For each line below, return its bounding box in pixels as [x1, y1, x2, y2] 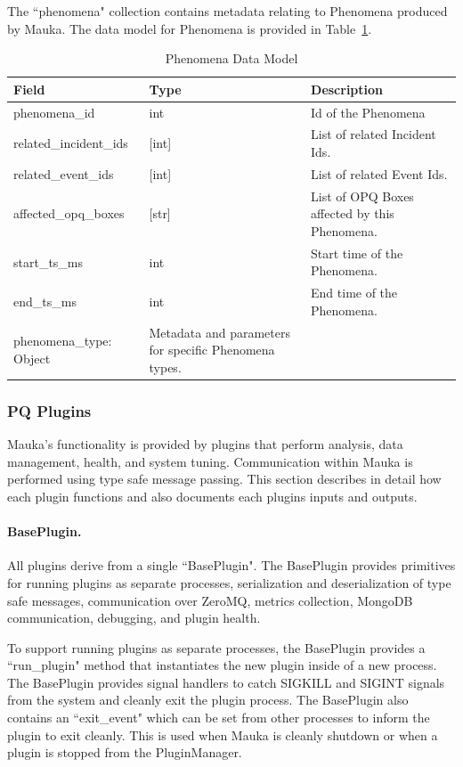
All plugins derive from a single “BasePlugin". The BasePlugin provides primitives [7, 556, 456, 575]
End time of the [311, 283, 398, 302]
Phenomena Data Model [165, 49, 298, 68]
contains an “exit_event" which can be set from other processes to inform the [7, 708, 430, 727]
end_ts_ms [13, 292, 77, 311]
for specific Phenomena [149, 340, 275, 359]
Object [13, 349, 51, 368]
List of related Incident [311, 125, 436, 143]
